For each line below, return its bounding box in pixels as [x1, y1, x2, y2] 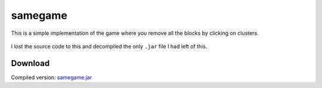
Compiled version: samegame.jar [11, 74, 92, 81]
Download [11, 58, 50, 68]
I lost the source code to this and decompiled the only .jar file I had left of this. [11, 43, 208, 50]
